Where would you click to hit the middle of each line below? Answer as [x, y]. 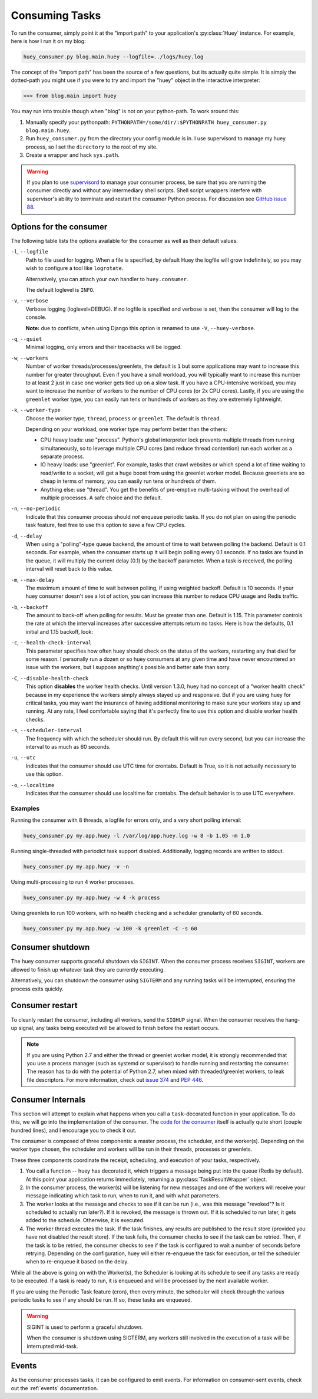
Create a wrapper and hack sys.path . [73, 155]
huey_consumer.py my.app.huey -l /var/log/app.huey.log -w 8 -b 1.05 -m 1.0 [137, 836]
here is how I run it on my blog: [48, 41]
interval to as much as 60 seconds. [68, 746]
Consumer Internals [48, 1100]
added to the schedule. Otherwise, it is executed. [85, 1220]
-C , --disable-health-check [50, 678]
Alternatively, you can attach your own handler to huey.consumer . [107, 279]
